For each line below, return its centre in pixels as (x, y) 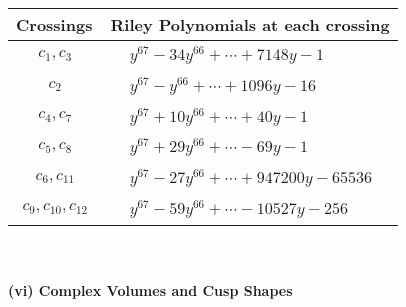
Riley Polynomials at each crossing (250, 24)
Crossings (54, 24)
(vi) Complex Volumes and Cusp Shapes (150, 290)
